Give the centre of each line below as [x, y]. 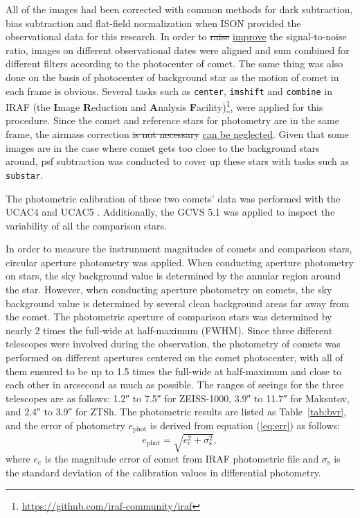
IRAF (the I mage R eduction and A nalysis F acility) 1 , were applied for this [164, 106]
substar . [25, 174]
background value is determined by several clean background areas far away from [178, 303]
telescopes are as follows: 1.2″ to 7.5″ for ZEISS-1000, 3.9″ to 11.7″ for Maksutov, [178, 398]
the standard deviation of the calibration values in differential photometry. [163, 472]
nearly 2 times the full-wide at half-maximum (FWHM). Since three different [169, 330]
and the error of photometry [65, 425]
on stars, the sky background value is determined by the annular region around [173, 276]
